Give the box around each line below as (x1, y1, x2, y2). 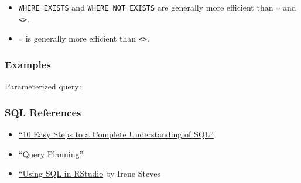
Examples (5, 57, 51, 71)
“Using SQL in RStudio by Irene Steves (18, 167, 160, 179)
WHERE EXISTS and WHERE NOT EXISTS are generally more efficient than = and (18, 1, 296, 13)
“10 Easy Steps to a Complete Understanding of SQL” (18, 128, 214, 140)
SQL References (5, 105, 81, 119)
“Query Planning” (18, 147, 84, 160)
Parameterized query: (5, 80, 81, 92)
